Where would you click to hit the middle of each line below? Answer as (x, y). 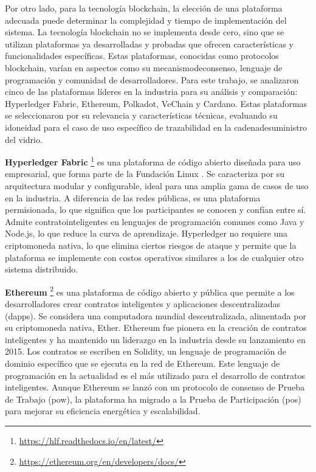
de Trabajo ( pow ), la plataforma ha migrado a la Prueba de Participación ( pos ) (153, 399)
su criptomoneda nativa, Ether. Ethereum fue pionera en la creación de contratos (156, 328)
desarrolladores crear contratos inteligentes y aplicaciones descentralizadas (143, 303)
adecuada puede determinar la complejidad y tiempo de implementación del (146, 20)
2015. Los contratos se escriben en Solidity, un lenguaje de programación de (146, 351)
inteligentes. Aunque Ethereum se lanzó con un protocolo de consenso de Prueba (155, 387)
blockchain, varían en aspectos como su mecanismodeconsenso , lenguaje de (144, 67)
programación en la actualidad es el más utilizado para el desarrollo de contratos (155, 375)
